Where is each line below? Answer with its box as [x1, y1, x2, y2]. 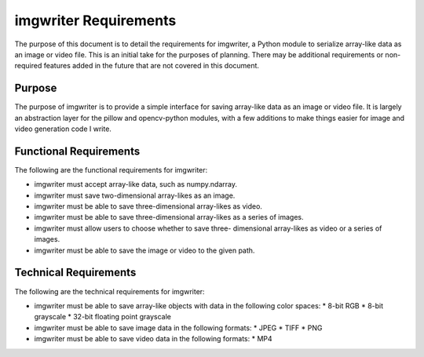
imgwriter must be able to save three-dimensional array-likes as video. [34, 202, 263, 211]
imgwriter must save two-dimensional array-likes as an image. [34, 191, 236, 200]
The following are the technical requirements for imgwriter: [14, 286, 205, 296]
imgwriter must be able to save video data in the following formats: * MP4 [34, 334, 272, 344]
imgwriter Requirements [14, 12, 177, 29]
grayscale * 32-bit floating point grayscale [34, 312, 172, 322]
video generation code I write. [14, 124, 111, 133]
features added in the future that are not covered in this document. [43, 61, 259, 71]
